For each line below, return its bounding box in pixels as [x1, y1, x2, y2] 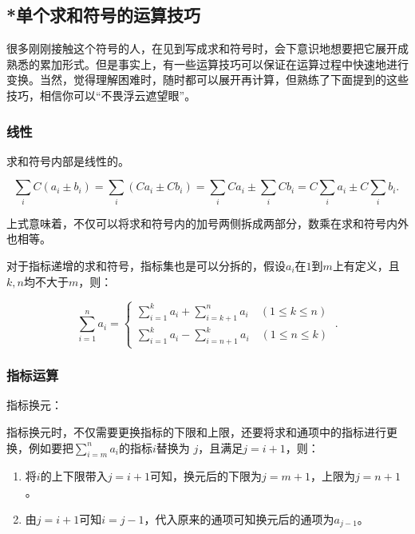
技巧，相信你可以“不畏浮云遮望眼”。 [6, 86, 196, 103]
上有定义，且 [332, 257, 400, 273]
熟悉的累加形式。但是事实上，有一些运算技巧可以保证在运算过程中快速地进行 [6, 55, 409, 72]
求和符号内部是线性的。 [6, 152, 129, 169]
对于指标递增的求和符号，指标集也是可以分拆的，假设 [6, 257, 286, 273]
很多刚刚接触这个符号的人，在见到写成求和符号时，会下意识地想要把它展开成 [6, 40, 409, 57]
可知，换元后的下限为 [150, 468, 263, 484]
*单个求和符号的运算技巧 [6, 2, 201, 27]
